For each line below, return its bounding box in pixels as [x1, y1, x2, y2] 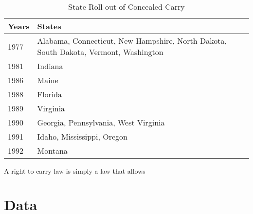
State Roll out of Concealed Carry [68, 1, 185, 12]
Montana [37, 145, 68, 156]
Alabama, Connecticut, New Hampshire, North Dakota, [37, 35, 227, 46]
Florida [37, 89, 62, 100]
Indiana [37, 60, 63, 71]
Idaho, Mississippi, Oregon [37, 131, 127, 142]
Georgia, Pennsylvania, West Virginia [37, 117, 165, 128]
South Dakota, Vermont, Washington [37, 46, 163, 57]
